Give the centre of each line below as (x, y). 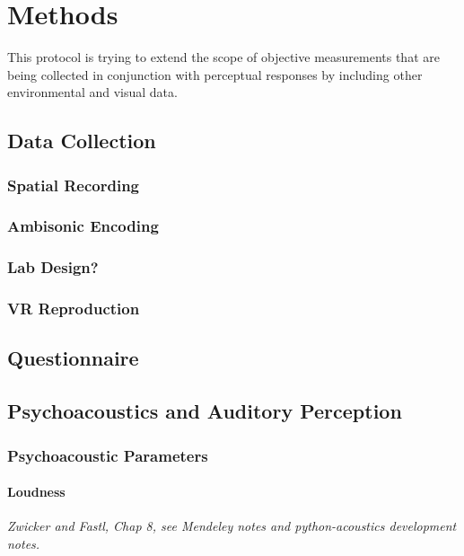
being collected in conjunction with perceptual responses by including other (215, 74)
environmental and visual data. (92, 92)
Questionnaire (73, 358)
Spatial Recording (74, 185)
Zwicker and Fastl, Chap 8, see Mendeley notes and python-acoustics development (232, 526)
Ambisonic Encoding (83, 226)
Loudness (36, 492)
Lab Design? (53, 267)
